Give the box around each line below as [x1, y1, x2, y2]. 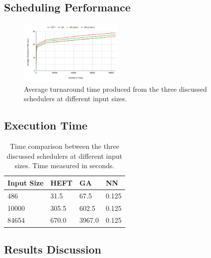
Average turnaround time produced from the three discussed [24, 83, 207, 94]
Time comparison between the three [10, 141, 119, 151]
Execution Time [4, 118, 88, 133]
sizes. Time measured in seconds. [14, 160, 115, 171]
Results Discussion [4, 241, 101, 257]
